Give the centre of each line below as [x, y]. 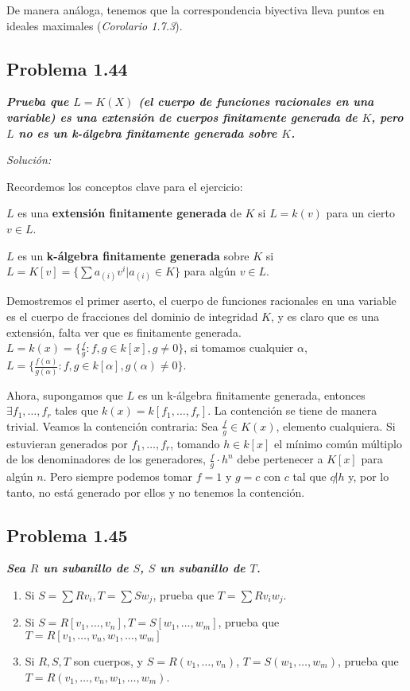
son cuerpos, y [108, 661]
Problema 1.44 [67, 68]
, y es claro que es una [325, 316]
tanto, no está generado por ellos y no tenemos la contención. [156, 492]
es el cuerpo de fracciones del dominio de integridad [132, 316]
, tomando [195, 443]
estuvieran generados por [67, 443]
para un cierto [361, 213]
